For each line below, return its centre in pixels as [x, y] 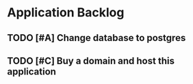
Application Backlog [66, 13]
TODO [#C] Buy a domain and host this [91, 60]
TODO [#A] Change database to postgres [96, 38]
